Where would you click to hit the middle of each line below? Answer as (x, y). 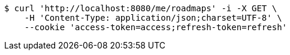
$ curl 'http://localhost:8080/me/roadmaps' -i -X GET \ (141, 8)
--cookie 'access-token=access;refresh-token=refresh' (156, 27)
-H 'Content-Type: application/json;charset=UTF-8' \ (153, 18)
